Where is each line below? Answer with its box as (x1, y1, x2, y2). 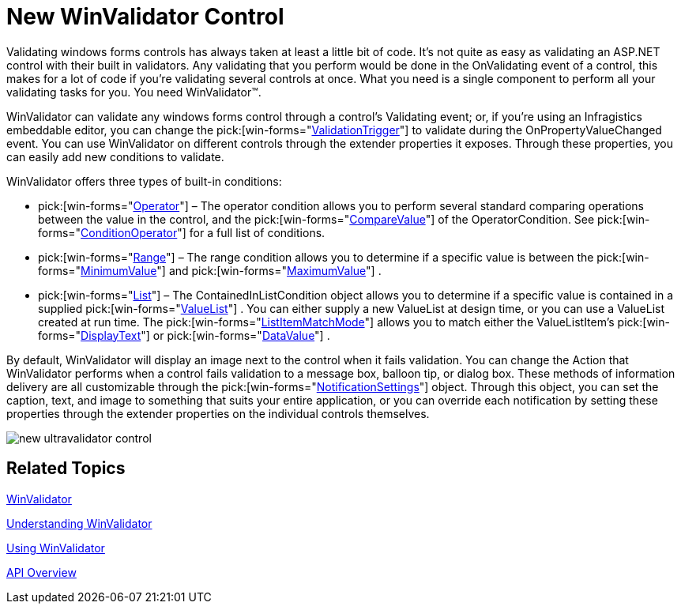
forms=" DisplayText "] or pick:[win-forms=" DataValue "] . (38, 328, 330, 342)
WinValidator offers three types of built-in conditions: (6, 174, 282, 188)
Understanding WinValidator (6, 516, 152, 530)
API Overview (6, 565, 77, 579)
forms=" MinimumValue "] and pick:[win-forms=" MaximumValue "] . (38, 263, 382, 277)
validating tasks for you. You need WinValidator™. (6, 85, 261, 99)
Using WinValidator (6, 540, 105, 555)
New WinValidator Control (6, 3, 284, 30)
